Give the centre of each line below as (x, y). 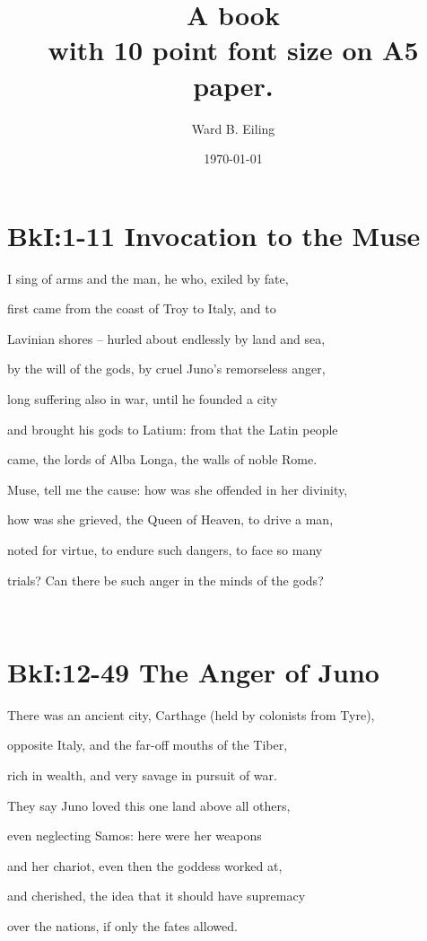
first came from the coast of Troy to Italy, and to (142, 308)
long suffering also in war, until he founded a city (143, 399)
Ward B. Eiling (233, 128)
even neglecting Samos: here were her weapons (135, 835)
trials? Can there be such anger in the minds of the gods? (166, 580)
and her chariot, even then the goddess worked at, (145, 865)
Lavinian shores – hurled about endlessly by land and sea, (166, 338)
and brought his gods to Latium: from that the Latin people (173, 429)
